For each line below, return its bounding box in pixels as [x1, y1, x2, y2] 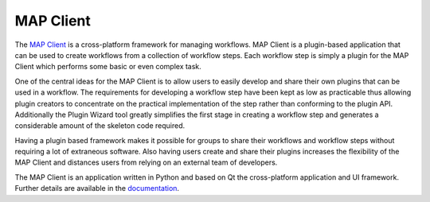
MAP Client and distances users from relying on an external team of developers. [14, 157, 278, 167]
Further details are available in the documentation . [14, 184, 179, 193]
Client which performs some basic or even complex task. [14, 62, 202, 72]
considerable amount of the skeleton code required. [14, 121, 186, 130]
